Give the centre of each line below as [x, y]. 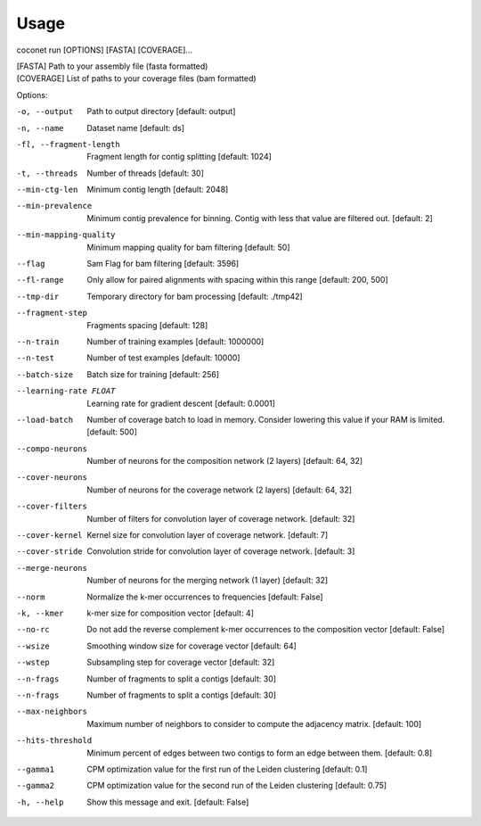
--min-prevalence [54, 206]
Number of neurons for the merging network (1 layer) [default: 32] [208, 581]
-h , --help [40, 802]
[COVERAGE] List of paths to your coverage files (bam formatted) [137, 78]
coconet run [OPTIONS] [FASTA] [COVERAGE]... [105, 50]
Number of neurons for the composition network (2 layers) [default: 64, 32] [225, 461]
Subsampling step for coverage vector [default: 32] [181, 662]
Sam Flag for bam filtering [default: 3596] [163, 264]
